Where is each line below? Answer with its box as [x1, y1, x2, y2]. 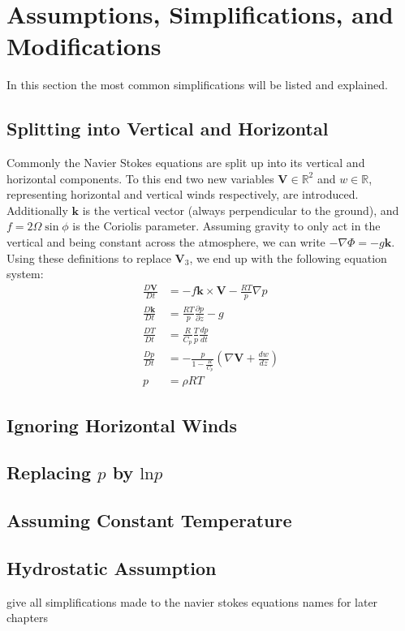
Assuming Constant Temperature [6, 508, 292, 533]
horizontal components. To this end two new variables [6, 170, 274, 187]
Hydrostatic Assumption [6, 556, 217, 581]
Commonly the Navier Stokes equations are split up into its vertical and [6, 154, 365, 171]
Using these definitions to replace [6, 249, 171, 266]
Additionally [6, 201, 68, 218]
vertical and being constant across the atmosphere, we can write [6, 234, 325, 251]
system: [6, 265, 44, 282]
